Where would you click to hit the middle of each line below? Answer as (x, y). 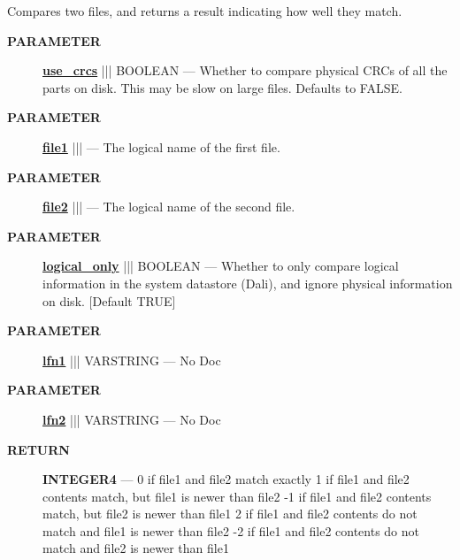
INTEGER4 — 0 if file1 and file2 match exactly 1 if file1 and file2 (226, 479)
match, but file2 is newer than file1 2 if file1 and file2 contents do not (230, 514)
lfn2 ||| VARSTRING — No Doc (132, 419)
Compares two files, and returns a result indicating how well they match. (205, 11)
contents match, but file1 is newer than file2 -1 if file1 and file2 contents (237, 496)
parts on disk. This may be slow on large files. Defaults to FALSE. (222, 87)
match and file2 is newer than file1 (136, 548)
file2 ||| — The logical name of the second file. (169, 207)
